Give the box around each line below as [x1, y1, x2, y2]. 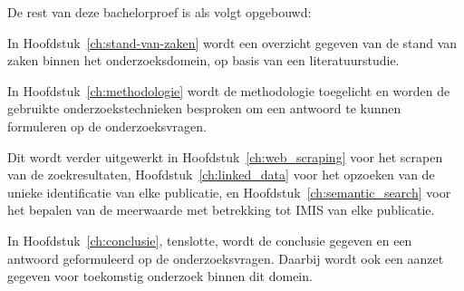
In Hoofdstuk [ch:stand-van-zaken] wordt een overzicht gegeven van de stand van [7, 33, 458, 52]
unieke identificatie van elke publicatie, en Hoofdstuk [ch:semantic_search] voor [7, 182, 451, 201]
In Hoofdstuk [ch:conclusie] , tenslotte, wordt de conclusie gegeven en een [7, 230, 412, 249]
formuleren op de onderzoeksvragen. [7, 116, 207, 135]
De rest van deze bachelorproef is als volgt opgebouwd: [7, 3, 312, 21]
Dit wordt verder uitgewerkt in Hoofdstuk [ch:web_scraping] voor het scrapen [7, 147, 443, 166]
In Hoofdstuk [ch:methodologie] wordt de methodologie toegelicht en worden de [7, 81, 450, 100]
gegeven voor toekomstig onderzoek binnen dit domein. [7, 267, 313, 286]
